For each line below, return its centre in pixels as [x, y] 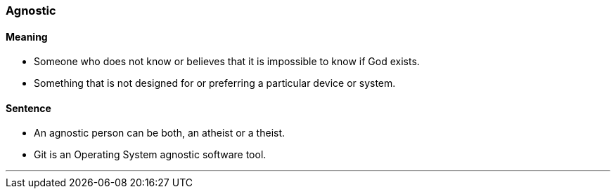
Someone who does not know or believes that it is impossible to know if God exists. [227, 62]
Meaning [27, 36]
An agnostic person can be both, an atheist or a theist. [160, 133]
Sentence [28, 108]
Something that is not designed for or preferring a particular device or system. [215, 83]
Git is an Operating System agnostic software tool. [150, 155]
